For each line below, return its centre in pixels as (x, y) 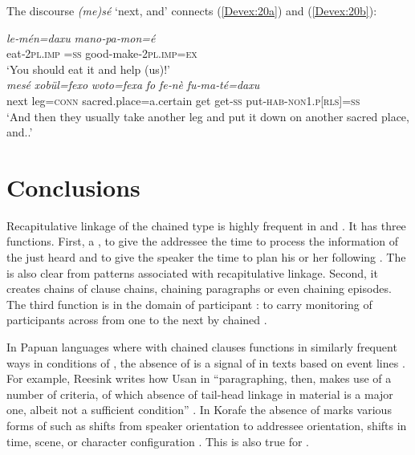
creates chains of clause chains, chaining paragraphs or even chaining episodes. (199, 288)
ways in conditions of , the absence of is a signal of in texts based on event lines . (206, 362)
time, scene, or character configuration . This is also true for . (158, 441)
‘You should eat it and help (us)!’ (88, 69)
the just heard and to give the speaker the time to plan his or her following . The (206, 257)
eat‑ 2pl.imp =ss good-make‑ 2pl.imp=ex (102, 53)
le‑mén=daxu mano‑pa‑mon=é (81, 37)
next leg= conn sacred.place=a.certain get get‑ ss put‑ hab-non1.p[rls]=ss (183, 100)
